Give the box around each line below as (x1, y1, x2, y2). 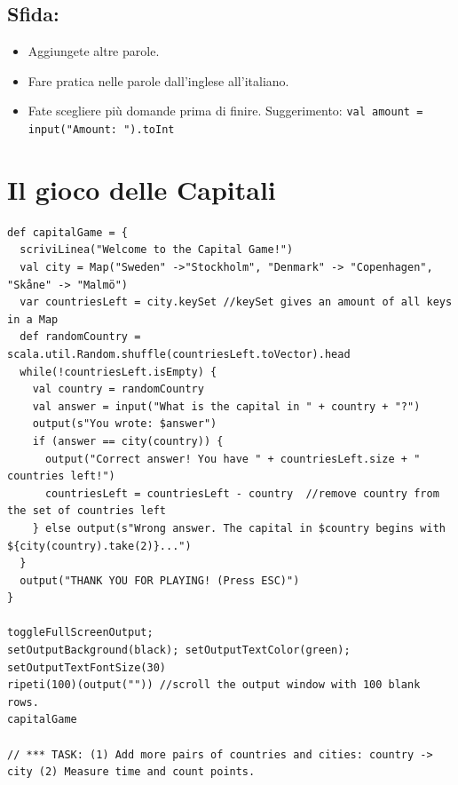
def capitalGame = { (7, 226, 129, 239)
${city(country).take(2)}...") (7, 539, 192, 552)
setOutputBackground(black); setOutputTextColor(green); (7, 644, 351, 657)
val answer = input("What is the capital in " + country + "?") (32, 400, 421, 413)
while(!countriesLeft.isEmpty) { (20, 365, 217, 378)
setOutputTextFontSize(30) (7, 661, 166, 674)
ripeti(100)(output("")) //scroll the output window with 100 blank (7, 678, 421, 692)
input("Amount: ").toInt (28, 123, 175, 137)
